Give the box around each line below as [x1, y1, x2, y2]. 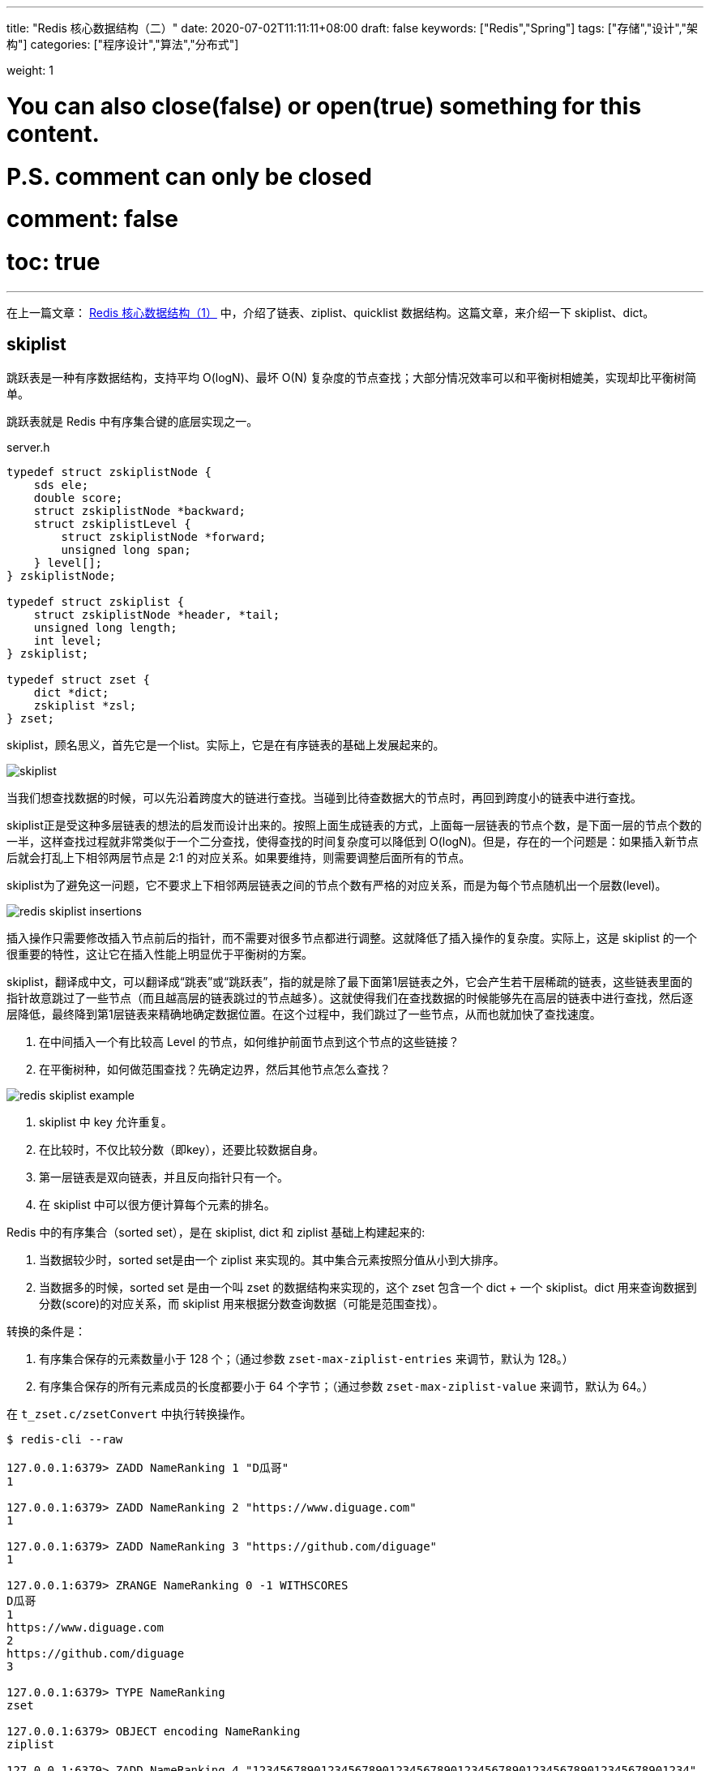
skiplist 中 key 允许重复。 [39, 1114, 173, 1129]
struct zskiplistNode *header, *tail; [33, 607, 280, 621]
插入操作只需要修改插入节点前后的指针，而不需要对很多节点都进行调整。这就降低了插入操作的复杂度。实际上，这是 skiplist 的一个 [6, 930, 697, 945]
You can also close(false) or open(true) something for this [6, 92, 642, 120]
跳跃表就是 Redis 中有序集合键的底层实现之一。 [6, 414, 259, 428]
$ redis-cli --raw [6, 1432, 123, 1446]
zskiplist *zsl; [33, 698, 137, 712]
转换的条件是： [6, 1323, 86, 1338]
